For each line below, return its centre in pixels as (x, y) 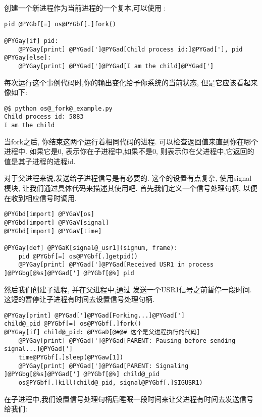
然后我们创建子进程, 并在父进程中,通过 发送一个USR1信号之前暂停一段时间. (128, 289)
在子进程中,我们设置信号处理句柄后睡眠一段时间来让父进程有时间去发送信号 (129, 399)
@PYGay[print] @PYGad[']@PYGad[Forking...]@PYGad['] (94, 315)
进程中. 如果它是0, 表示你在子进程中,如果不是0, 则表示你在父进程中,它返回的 (129, 151)
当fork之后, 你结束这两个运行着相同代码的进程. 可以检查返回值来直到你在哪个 (131, 141)
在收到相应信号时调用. (40, 198)
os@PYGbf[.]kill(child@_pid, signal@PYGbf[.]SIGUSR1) (111, 382)
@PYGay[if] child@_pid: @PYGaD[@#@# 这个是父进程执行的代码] (102, 332)
